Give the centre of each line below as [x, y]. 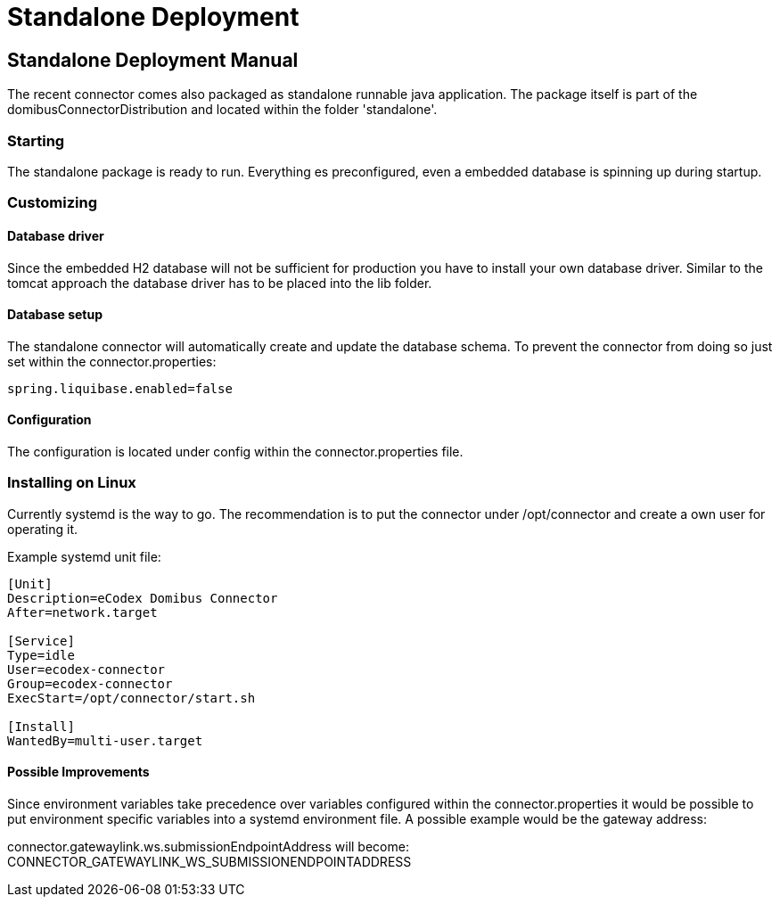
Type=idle [41, 655]
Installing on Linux [72, 483]
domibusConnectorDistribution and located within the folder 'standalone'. [222, 110]
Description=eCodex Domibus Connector [143, 598]
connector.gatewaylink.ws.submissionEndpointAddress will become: [208, 846]
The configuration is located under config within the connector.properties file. [235, 451]
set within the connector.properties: [112, 361]
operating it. [43, 529]
